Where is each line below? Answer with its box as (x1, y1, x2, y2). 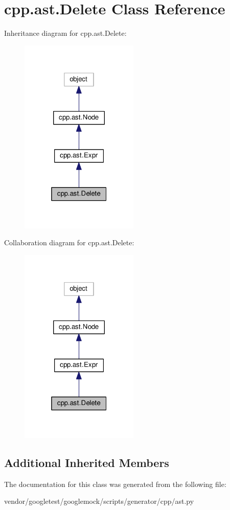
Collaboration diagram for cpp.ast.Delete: (4, 237, 134, 248)
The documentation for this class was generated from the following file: (4, 478, 226, 489)
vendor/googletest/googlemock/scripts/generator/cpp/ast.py (4, 496, 194, 506)
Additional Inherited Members (4, 454, 169, 470)
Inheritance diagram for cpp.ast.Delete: (4, 28, 127, 38)
